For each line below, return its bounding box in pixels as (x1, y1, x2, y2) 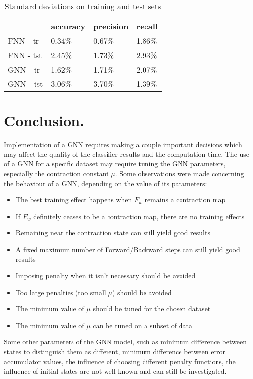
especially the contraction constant (4, 168, 109, 178)
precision (93, 20, 129, 32)
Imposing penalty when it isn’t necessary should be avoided (15, 270, 196, 281)
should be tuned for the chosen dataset (93, 303, 211, 314)
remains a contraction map (145, 194, 226, 205)
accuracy (51, 20, 86, 32)
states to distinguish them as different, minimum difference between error (4, 346, 225, 357)
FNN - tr (8, 35, 39, 46)
